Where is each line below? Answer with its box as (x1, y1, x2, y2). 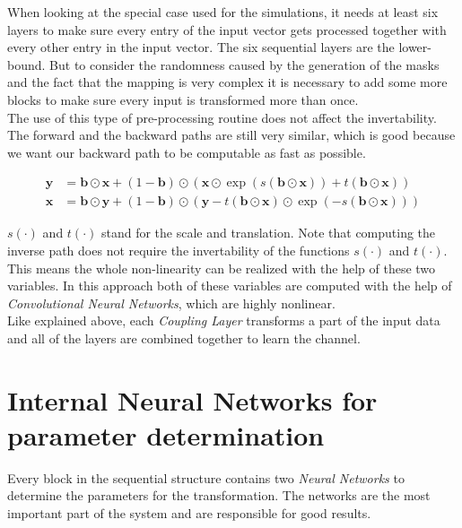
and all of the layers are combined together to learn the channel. (7, 328, 361, 347)
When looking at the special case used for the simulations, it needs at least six (7, 3, 439, 21)
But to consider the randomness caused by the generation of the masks (49, 55, 440, 74)
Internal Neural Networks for (7, 381, 378, 418)
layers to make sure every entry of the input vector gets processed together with (7, 20, 447, 39)
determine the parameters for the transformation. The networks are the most (7, 486, 431, 505)
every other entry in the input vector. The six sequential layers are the (7, 38, 395, 56)
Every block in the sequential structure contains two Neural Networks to (7, 468, 405, 487)
